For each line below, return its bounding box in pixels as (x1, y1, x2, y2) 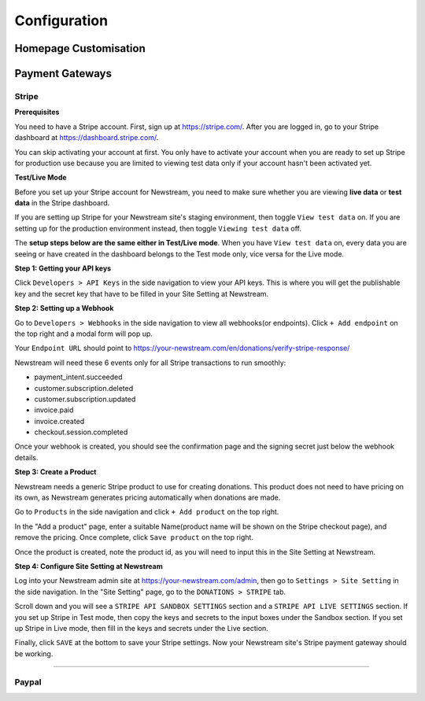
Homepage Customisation (14, 42, 146, 55)
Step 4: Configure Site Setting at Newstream (14, 562, 163, 570)
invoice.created (34, 416, 85, 426)
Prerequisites (14, 107, 60, 117)
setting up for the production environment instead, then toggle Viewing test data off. (14, 223, 302, 233)
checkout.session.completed (34, 427, 128, 437)
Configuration (14, 12, 109, 29)
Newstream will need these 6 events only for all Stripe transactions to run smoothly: (14, 358, 286, 367)
